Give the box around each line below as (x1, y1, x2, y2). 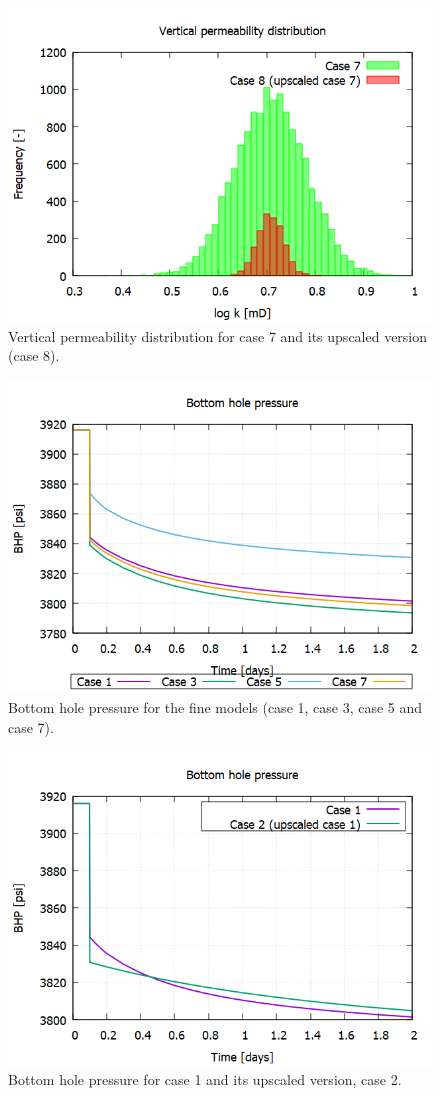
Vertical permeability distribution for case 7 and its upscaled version (8, 325, 428, 346)
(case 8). (8, 345, 60, 366)
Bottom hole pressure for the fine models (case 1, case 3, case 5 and (8, 697, 423, 718)
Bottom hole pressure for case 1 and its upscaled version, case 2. (8, 1069, 402, 1090)
